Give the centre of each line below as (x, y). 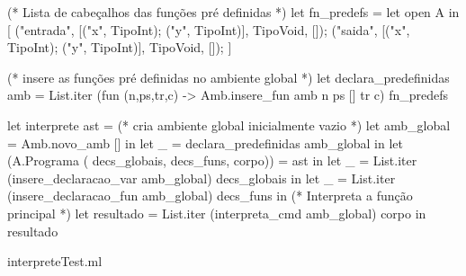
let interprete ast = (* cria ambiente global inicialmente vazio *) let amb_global (229, 125)
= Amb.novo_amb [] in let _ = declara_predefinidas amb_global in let (206, 142)
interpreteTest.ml (55, 261)
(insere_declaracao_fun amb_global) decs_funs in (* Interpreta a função (210, 196)
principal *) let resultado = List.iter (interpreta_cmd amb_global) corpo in (217, 213)
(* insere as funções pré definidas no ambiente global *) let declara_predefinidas (229, 77)
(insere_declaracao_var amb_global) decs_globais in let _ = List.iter (202, 178)
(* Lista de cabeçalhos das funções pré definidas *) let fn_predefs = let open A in (233, 12)
